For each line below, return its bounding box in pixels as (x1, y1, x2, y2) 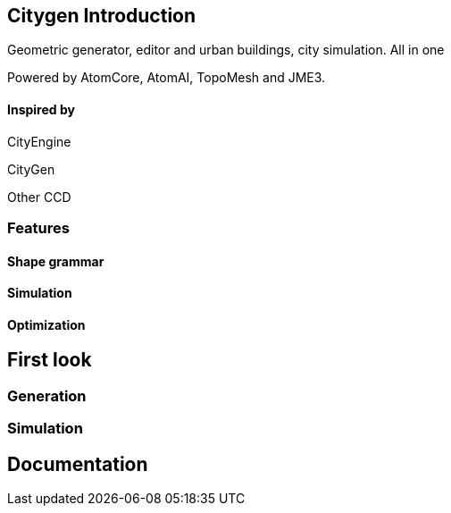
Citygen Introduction (7, 4, 196, 27)
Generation (7, 386, 87, 405)
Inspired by (7, 102, 75, 118)
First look (7, 349, 92, 372)
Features (7, 219, 70, 238)
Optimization (7, 316, 86, 332)
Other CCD (7, 189, 71, 205)
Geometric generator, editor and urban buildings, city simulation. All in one (7, 42, 445, 58)
